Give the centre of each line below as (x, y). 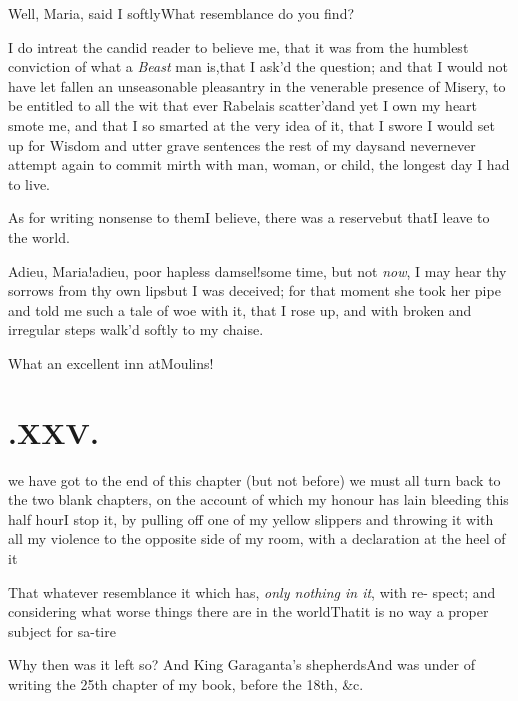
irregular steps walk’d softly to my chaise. (136, 329)
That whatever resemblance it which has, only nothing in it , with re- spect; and (252, 591)
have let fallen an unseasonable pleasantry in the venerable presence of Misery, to (257, 85)
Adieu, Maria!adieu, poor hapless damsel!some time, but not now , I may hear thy (257, 270)
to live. (29, 183)
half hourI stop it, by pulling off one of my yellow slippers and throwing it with (251, 518)
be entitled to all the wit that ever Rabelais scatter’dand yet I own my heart (243, 105)
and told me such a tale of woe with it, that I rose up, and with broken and (240, 309)
